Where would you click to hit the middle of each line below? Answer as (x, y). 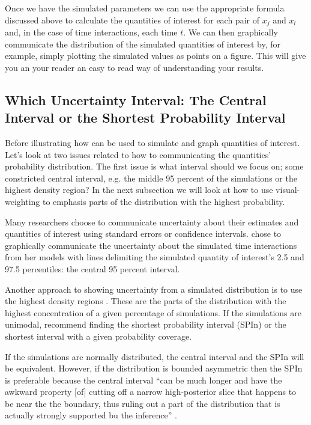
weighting (23, 201)
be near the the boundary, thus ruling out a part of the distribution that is (143, 403)
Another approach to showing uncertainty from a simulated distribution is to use (154, 289)
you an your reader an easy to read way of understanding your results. (134, 67)
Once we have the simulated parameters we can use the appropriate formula (145, 8)
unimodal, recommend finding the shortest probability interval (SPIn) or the (146, 324)
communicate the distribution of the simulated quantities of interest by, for (143, 44)
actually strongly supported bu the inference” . (91, 415)
